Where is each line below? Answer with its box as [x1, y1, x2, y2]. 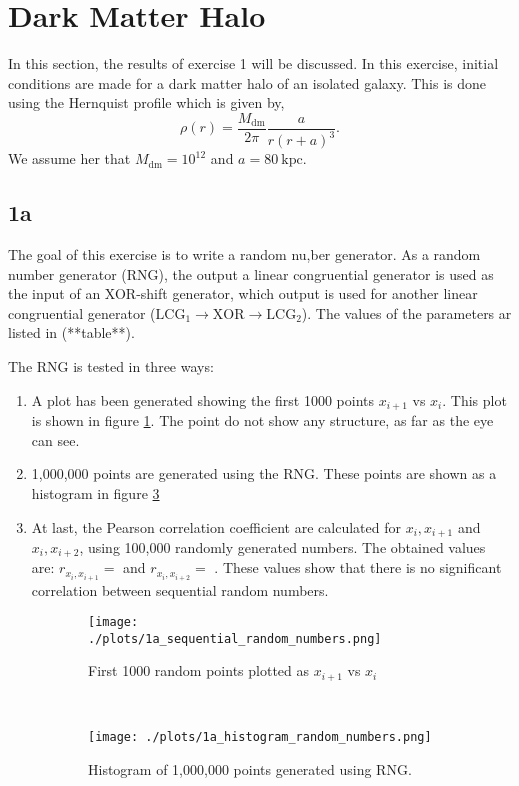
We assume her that [8, 148, 131, 169]
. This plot [442, 389, 507, 410]
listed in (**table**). [8, 322, 135, 343]
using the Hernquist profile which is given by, [8, 92, 285, 113]
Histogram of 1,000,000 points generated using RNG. [88, 759, 412, 780]
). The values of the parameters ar [301, 302, 512, 323]
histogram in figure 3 [31, 482, 160, 503]
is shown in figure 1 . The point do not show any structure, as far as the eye [31, 410, 494, 431]
